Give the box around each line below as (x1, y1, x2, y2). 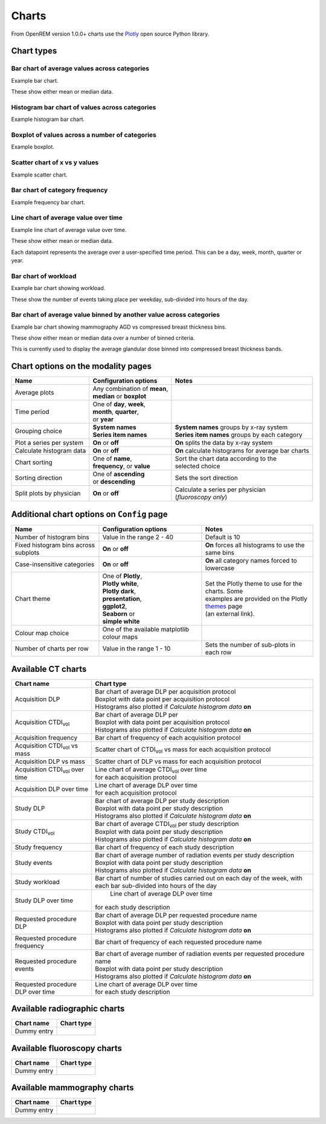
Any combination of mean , (92, 384, 168, 393)
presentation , (102, 594, 142, 602)
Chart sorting (14, 458, 53, 467)
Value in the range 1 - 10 (102, 644, 171, 653)
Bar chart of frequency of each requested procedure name (95, 937, 262, 946)
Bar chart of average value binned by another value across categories (11, 311, 220, 319)
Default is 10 (205, 532, 241, 541)
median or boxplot (92, 392, 147, 401)
